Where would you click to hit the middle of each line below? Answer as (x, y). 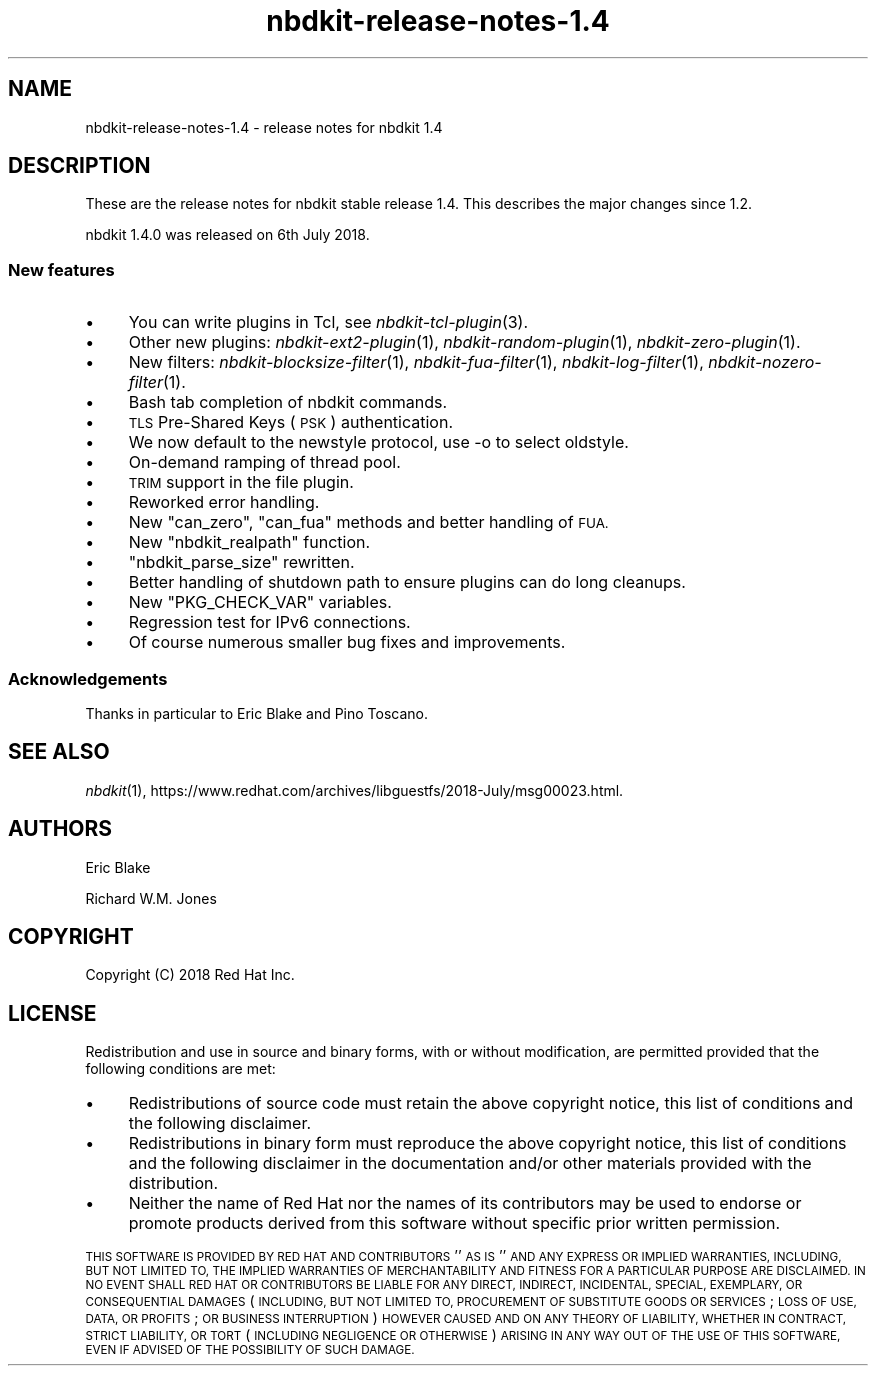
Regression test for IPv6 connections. (269, 622)
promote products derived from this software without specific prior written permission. (454, 1223)
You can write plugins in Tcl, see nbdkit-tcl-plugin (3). (328, 322)
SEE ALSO (59, 752)
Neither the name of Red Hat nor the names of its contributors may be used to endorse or (465, 1203)
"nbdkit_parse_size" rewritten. (241, 562)
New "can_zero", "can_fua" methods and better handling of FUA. (368, 522)
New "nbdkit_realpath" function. (249, 542)
